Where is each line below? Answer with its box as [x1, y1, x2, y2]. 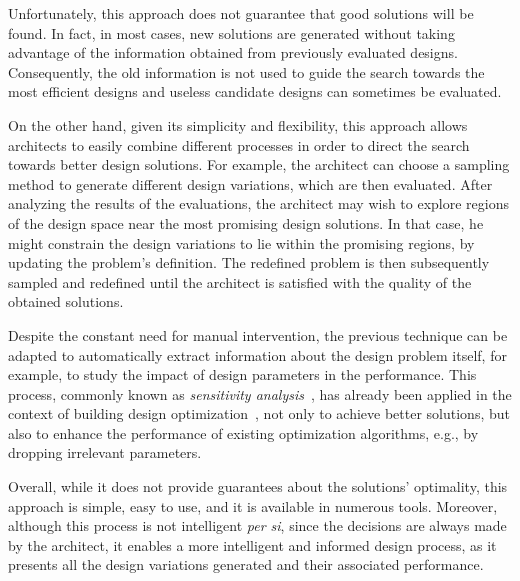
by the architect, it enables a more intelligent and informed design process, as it [8, 534, 497, 555]
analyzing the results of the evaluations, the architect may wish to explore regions [8, 193, 510, 214]
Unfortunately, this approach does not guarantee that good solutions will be [8, 3, 474, 23]
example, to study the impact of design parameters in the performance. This [8, 364, 477, 385]
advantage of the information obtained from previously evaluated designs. [8, 42, 458, 63]
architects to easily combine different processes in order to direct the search [8, 134, 470, 155]
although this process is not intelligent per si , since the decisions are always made [8, 515, 507, 536]
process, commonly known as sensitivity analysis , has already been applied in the [8, 383, 512, 404]
